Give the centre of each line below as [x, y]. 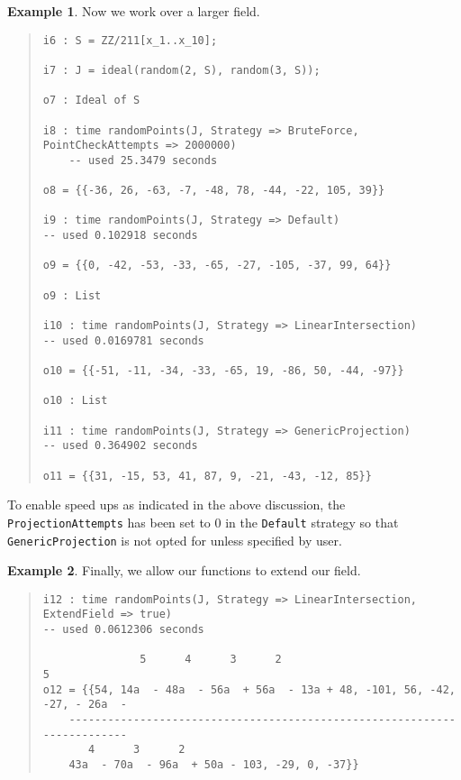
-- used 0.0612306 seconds [123, 630]
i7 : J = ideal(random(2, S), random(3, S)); [181, 70]
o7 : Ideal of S [91, 101]
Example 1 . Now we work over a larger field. [134, 11]
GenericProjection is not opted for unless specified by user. [175, 540]
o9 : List [72, 295]
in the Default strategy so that [312, 522]
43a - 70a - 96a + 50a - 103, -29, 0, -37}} [214, 765]
